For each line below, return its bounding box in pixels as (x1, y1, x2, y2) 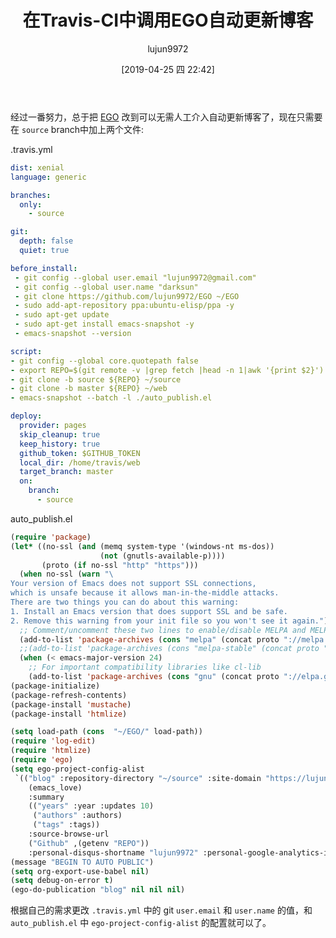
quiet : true (19, 246, 70, 256)
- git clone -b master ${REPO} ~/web (10, 384, 168, 394)
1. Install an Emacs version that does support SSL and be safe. (10, 606, 288, 616)
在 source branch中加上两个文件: (10, 123, 145, 135)
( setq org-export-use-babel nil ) (10, 866, 150, 876)
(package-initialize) (10, 681, 101, 691)
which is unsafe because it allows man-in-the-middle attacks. (10, 588, 280, 598)
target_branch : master (19, 467, 114, 477)
